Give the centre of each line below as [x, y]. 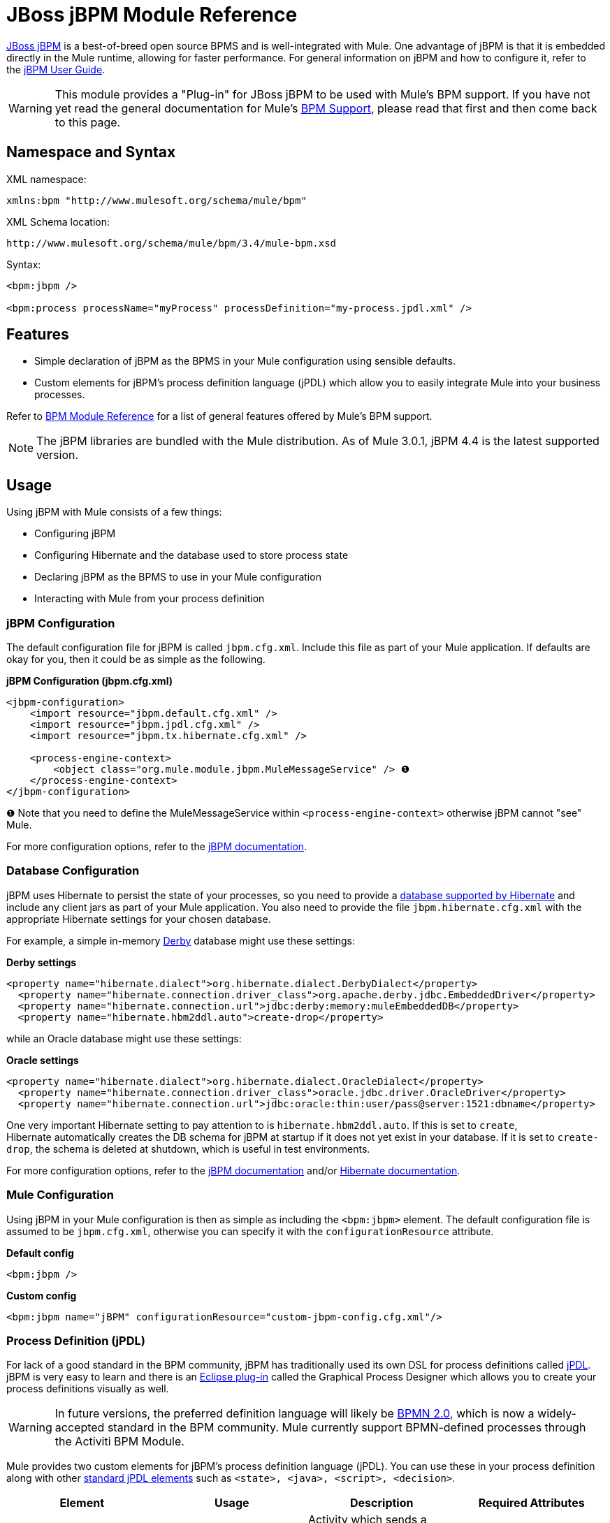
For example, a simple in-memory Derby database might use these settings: [181, 940]
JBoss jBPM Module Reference [152, 15]
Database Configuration [73, 871]
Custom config [42, 1295]
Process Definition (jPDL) [76, 1340]
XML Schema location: [58, 221]
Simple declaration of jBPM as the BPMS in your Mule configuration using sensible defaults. [245, 361]
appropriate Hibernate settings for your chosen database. [139, 919]
